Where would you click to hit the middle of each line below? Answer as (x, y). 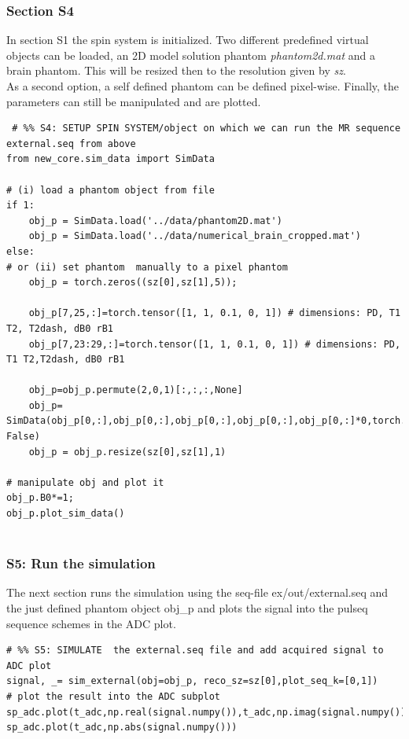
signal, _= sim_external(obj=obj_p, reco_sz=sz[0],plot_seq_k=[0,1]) (192, 681)
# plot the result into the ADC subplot (114, 697)
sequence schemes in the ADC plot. (91, 623)
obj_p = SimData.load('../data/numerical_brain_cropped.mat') (195, 236)
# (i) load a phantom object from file (111, 190)
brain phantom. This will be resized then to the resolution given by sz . (176, 70)
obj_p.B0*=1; (40, 498)
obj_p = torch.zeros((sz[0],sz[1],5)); (133, 283)
